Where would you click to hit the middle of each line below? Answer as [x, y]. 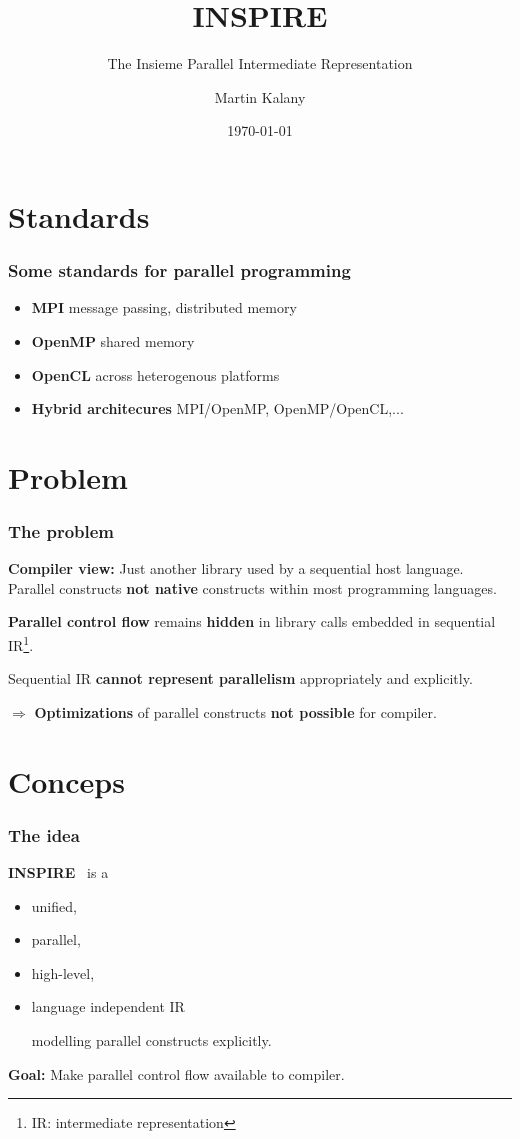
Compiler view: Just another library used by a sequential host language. [236, 568]
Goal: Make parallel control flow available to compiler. [176, 1073]
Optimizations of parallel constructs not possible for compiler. [235, 711]
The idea [44, 834]
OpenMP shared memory [113, 340]
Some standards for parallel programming [179, 270]
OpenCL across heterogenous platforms [155, 374]
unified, [54, 905]
